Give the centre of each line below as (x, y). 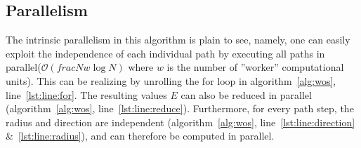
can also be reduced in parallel (246, 94)
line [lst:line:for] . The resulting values (86, 94)
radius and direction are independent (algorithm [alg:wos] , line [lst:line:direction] (180, 122)
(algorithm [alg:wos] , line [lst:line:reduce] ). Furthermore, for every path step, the (180, 108)
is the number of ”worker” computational (255, 67)
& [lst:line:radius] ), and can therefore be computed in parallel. (140, 136)
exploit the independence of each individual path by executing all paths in (165, 53)
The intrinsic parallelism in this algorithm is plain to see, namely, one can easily (178, 40)
